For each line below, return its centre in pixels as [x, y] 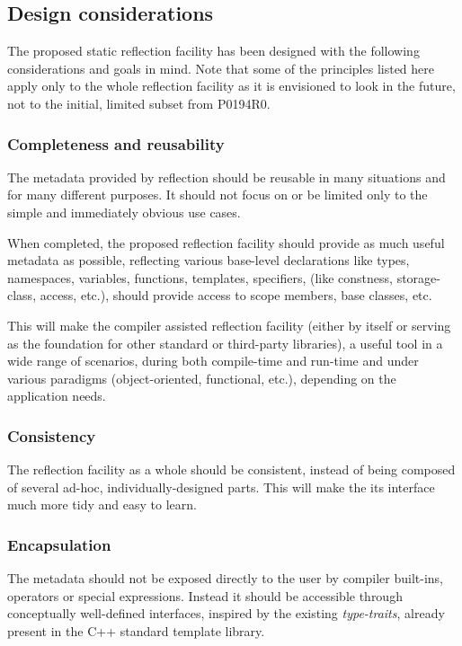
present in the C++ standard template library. [136, 630]
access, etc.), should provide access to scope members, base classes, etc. [236, 295]
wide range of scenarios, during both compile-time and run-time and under [213, 361]
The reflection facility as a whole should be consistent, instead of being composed [231, 469]
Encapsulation [59, 544]
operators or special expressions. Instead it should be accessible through [205, 595]
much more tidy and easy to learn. [102, 504]
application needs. [57, 396]
